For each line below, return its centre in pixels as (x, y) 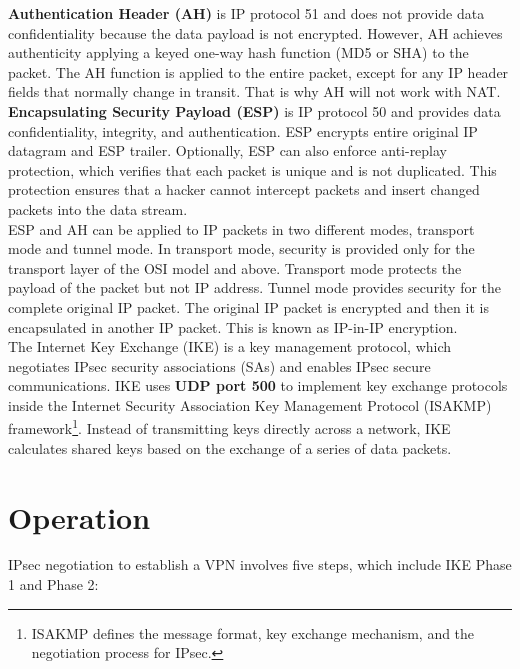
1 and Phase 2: (53, 584)
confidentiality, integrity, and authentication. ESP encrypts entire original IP (243, 130)
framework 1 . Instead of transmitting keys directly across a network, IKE (229, 427)
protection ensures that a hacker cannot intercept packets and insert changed (244, 189)
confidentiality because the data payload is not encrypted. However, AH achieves (255, 32)
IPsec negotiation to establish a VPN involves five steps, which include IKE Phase (260, 564)
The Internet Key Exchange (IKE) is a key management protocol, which (230, 346)
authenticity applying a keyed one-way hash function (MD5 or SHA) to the (238, 52)
